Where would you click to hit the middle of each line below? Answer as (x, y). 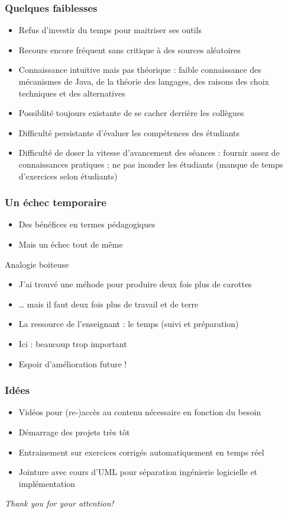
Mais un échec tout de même (71, 244)
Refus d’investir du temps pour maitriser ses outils (110, 30)
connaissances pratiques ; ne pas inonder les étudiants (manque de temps (151, 164)
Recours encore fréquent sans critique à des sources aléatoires (130, 49)
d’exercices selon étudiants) (68, 176)
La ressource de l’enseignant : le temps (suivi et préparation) (129, 324)
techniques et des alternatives (72, 93)
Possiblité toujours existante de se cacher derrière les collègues (131, 113)
